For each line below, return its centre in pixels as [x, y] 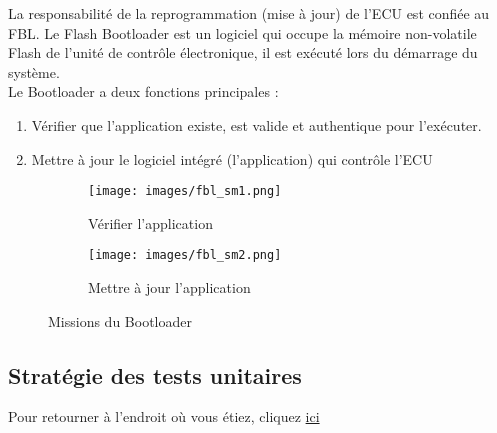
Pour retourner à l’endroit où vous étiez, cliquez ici [164, 416]
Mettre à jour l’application [169, 287]
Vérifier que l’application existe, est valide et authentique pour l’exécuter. [256, 124]
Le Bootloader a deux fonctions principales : [143, 91]
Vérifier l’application [150, 222]
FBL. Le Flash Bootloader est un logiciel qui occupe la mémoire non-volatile [242, 32]
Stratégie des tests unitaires [155, 374]
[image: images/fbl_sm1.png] [185, 191]
